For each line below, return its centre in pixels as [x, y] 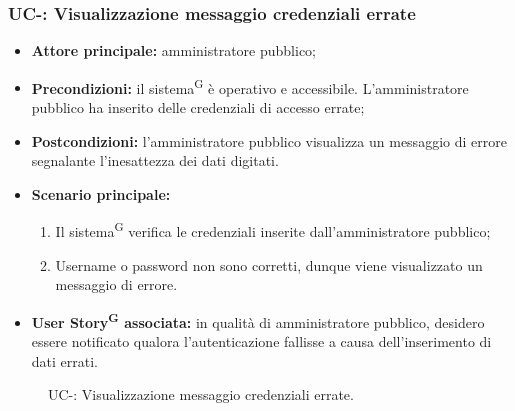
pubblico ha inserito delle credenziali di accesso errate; [198, 107]
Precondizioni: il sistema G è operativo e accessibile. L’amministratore [250, 86]
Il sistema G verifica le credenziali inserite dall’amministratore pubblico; [273, 230]
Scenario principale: [101, 193]
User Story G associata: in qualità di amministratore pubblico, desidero [258, 320]
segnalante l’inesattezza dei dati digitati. [155, 160]
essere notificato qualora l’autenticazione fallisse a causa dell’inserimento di [261, 341]
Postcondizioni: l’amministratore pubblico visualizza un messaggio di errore [269, 140]
